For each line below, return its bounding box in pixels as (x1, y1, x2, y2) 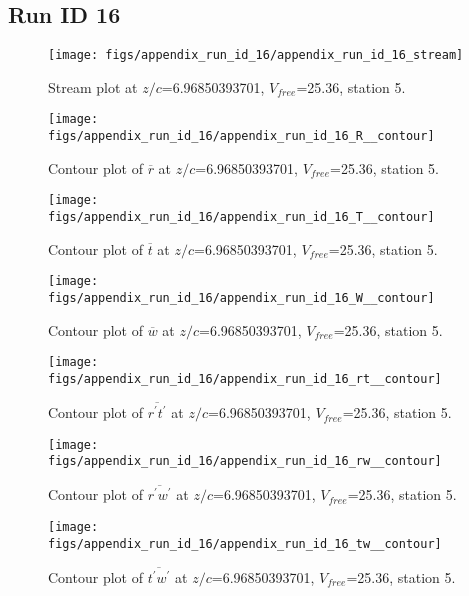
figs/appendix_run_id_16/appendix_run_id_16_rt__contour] (48, 371, 442, 386)
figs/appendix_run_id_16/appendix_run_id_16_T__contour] (48, 210, 435, 225)
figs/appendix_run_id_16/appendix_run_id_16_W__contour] (48, 290, 435, 305)
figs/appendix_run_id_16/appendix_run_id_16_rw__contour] (48, 454, 442, 469)
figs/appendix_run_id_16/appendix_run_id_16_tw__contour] (48, 536, 442, 551)
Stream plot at (48, 76, 138, 97)
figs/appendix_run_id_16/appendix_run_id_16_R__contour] (48, 129, 435, 144)
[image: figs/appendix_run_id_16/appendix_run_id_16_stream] (48, 48, 464, 63)
